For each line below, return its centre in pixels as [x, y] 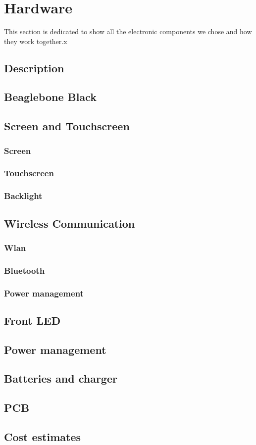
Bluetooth [25, 270]
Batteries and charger [61, 378]
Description [34, 68]
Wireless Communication [70, 223]
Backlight [23, 196]
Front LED [32, 320]
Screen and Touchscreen [67, 126]
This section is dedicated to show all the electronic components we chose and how [128, 31]
